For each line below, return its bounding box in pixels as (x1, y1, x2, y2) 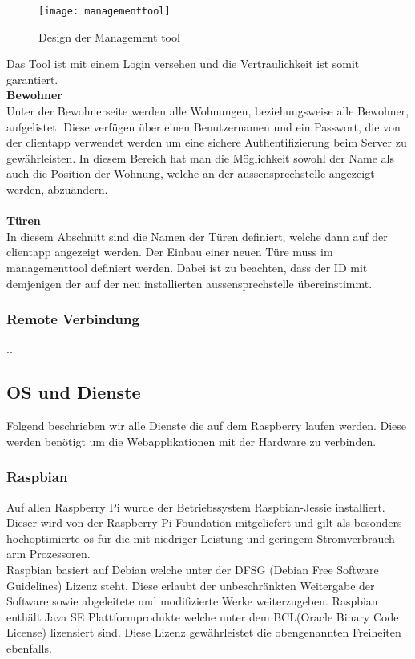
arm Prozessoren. (6, 545, 91, 562)
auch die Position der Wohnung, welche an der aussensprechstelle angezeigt (6, 165, 375, 182)
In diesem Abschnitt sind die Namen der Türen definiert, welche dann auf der (6, 227, 388, 244)
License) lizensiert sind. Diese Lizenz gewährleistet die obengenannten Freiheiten (6, 624, 401, 641)
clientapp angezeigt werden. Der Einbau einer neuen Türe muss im (6, 243, 333, 260)
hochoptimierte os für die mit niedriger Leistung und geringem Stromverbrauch (6, 529, 395, 546)
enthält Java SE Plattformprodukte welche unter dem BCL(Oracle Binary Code (6, 608, 399, 625)
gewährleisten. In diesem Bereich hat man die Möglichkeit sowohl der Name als (6, 149, 394, 166)
